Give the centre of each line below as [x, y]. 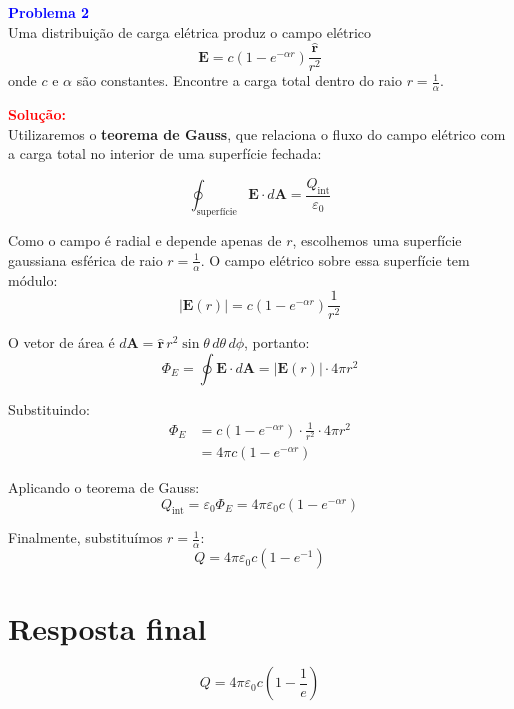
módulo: [33, 279]
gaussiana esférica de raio [85, 259]
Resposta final [107, 627]
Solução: [37, 114]
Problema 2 [49, 12]
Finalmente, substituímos [85, 537]
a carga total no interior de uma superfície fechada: [165, 153]
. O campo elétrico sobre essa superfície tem [335, 259]
